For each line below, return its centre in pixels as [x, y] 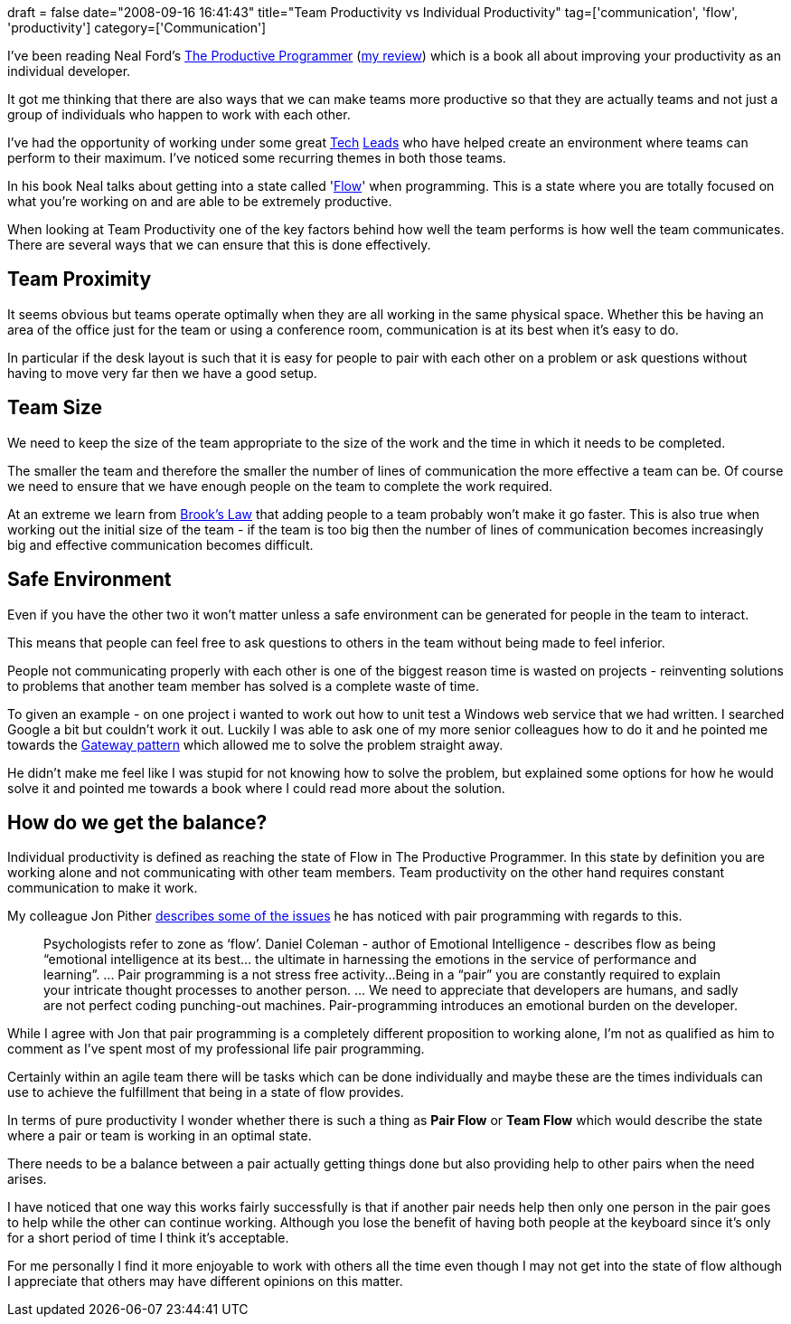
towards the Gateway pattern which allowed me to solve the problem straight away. [255, 744]
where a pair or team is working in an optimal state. [160, 1136]
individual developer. [69, 71]
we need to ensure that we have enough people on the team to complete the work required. [280, 486]
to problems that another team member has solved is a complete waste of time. [243, 686]
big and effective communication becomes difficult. [160, 544]
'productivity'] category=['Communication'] [137, 28]
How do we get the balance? [137, 822]
